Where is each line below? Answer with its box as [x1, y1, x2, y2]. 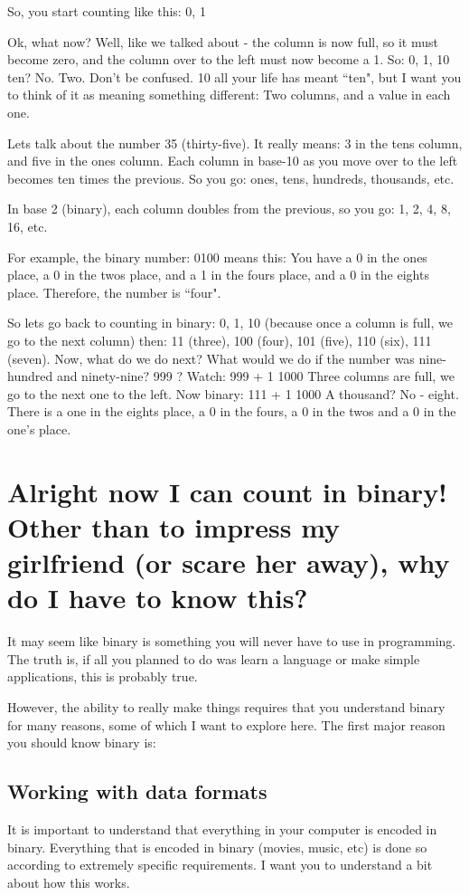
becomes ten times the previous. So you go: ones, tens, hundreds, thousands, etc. [7, 168, 455, 187]
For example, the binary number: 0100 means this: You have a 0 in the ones [7, 247, 427, 266]
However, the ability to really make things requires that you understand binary [7, 697, 446, 716]
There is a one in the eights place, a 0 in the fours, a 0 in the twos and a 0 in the [7, 402, 456, 421]
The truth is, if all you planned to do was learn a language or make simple [7, 649, 420, 668]
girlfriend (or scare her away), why [7, 544, 450, 581]
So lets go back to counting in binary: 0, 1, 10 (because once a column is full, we [7, 313, 453, 332]
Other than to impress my [7, 508, 341, 545]
